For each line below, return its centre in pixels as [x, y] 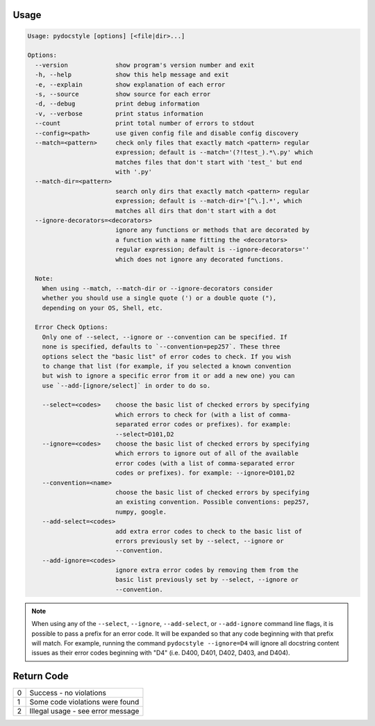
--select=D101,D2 [144, 434]
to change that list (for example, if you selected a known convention [167, 366]
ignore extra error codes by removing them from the [207, 570]
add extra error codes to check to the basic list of [208, 531]
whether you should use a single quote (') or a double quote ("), [159, 298]
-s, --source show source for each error [123, 94]
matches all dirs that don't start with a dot [196, 211]
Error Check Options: [72, 327]
